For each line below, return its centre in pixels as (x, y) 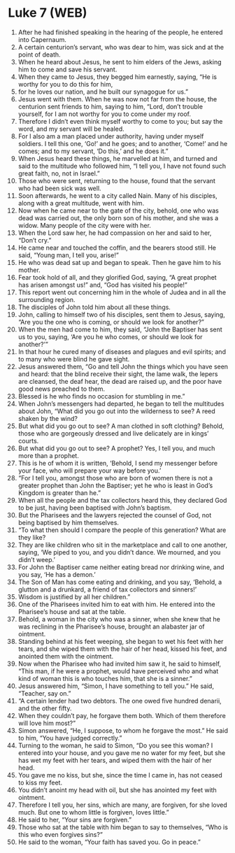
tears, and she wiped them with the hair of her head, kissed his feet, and (122, 649)
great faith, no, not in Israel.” (59, 173)
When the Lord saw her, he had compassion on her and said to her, (115, 233)
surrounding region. (47, 299)
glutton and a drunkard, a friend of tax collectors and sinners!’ (107, 589)
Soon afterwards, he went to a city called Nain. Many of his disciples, (117, 195)
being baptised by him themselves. (69, 522)
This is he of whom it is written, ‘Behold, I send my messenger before (118, 463)
